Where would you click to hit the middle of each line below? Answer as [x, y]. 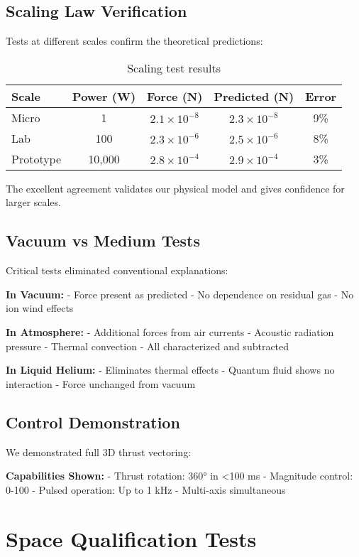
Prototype [37, 158]
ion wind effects [40, 308]
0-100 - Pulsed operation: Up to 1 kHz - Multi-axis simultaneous [146, 489]
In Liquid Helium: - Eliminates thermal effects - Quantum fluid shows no [170, 370]
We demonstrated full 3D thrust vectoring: [99, 451]
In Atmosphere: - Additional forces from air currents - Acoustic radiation [170, 331]
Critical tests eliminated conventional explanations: [117, 270]
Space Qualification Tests [131, 538]
